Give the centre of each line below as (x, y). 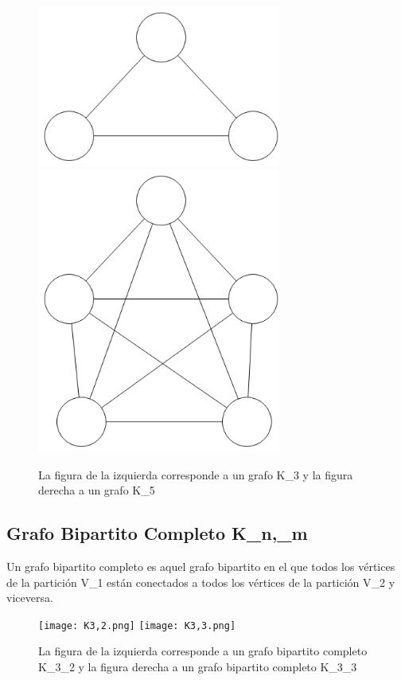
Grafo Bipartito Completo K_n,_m (157, 533)
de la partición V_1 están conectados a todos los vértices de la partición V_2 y (201, 582)
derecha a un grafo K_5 (97, 490)
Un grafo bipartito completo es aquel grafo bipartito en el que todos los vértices (201, 566)
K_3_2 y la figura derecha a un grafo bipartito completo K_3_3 (198, 666)
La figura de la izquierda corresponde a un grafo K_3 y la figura (196, 474)
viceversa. (30, 598)
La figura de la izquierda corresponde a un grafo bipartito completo (203, 651)
